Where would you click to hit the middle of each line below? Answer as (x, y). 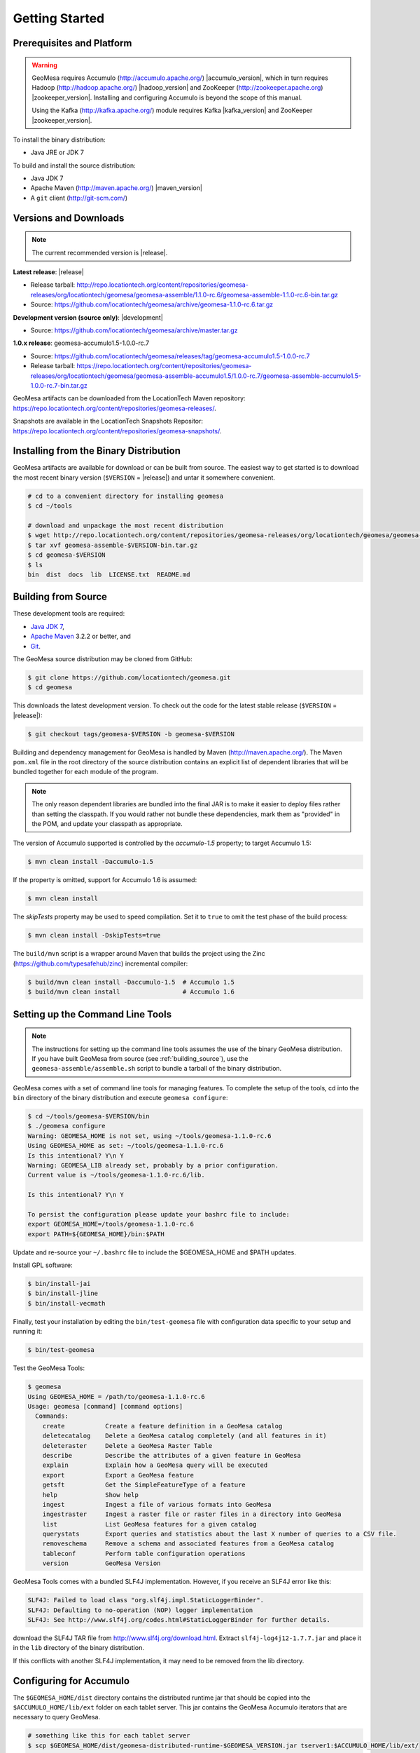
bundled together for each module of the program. (86, 772)
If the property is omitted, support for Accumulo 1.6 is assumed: (105, 880)
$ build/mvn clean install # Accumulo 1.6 (131, 992)
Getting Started (59, 18)
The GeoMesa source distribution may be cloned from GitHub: (103, 658)
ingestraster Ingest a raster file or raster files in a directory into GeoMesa (192, 1514)
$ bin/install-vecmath (66, 1303)
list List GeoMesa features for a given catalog (149, 1524)
